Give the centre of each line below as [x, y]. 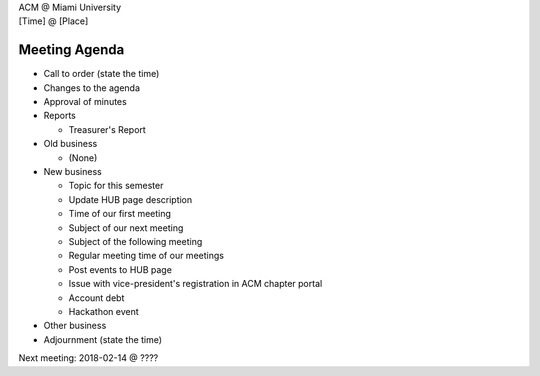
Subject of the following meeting [135, 241]
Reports [60, 116]
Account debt [96, 297]
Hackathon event [103, 311]
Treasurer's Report [107, 129]
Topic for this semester [116, 186]
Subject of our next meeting [126, 227]
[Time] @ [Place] [53, 21]
